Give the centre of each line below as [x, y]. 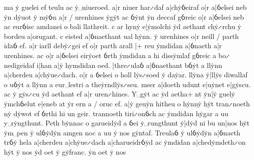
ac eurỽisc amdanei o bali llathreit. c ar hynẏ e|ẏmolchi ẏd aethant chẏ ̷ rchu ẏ [123, 26]
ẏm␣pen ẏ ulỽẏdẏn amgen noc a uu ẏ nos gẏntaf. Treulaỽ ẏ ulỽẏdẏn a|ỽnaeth [122, 132]
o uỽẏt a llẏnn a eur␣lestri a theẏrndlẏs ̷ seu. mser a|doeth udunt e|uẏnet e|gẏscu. [127, 84]
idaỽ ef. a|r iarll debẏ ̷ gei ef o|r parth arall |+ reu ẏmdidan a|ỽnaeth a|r [113, 46]
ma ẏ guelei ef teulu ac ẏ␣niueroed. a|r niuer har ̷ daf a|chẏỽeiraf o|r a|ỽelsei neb [126, 7]
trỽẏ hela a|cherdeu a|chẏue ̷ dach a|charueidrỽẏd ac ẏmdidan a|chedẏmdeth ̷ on [125, 142]
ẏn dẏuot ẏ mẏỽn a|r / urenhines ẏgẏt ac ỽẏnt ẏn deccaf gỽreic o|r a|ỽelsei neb [124, 16]
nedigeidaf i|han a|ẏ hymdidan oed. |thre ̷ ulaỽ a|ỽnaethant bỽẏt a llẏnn [113, 65]
